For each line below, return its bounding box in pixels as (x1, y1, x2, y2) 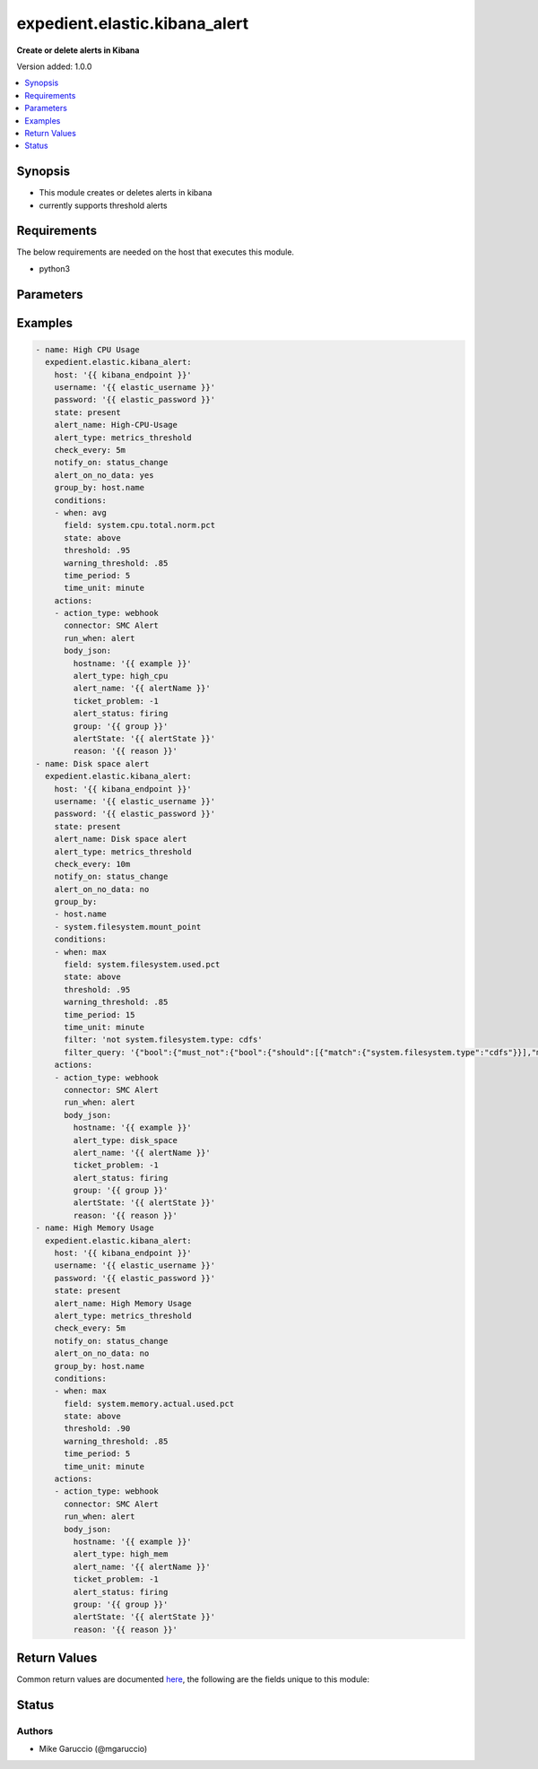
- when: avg (54, 507, 108, 517)
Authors (16, 1725, 54, 1738)
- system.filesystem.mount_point (54, 922, 202, 932)
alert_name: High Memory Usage (54, 1298, 192, 1308)
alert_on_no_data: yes (54, 470, 154, 480)
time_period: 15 (64, 1010, 135, 1019)
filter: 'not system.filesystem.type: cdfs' (64, 1035, 264, 1045)
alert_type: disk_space (73, 1135, 178, 1145)
